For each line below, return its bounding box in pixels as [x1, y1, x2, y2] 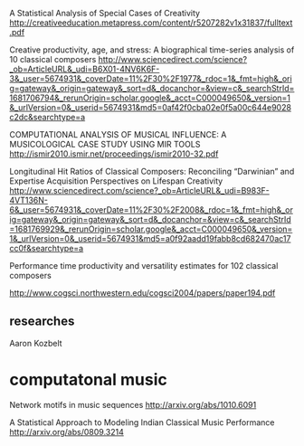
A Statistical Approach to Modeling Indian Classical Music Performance [9, 416, 275, 428]
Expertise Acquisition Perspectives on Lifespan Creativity [9, 176, 223, 186]
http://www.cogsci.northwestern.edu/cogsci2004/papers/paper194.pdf [9, 288, 276, 298]
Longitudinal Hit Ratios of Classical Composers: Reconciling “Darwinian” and [9, 166, 295, 176]
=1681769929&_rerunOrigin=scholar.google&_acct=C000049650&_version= [9, 223, 293, 234]
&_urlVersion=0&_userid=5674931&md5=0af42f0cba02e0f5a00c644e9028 [9, 102, 292, 112]
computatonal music [9, 370, 167, 390]
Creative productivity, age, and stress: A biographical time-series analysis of [9, 44, 295, 55]
